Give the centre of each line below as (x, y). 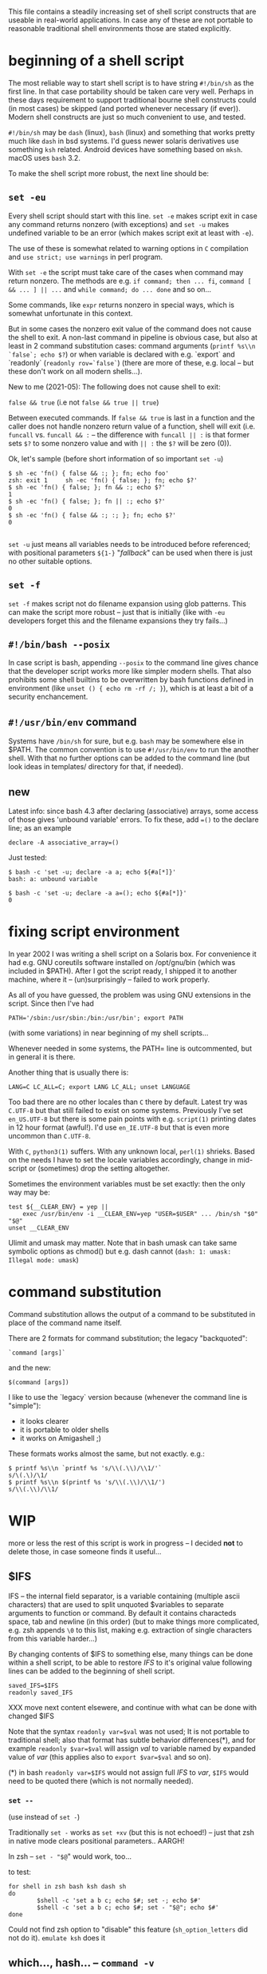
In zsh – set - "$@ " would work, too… (70, 1856)
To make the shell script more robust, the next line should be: (109, 173)
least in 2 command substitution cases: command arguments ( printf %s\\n (132, 345)
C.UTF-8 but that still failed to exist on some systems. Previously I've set (126, 1110)
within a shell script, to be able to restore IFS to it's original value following (130, 1662)
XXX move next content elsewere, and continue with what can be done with (133, 1707)
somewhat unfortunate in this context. (71, 313)
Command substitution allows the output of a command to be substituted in (132, 1314)
